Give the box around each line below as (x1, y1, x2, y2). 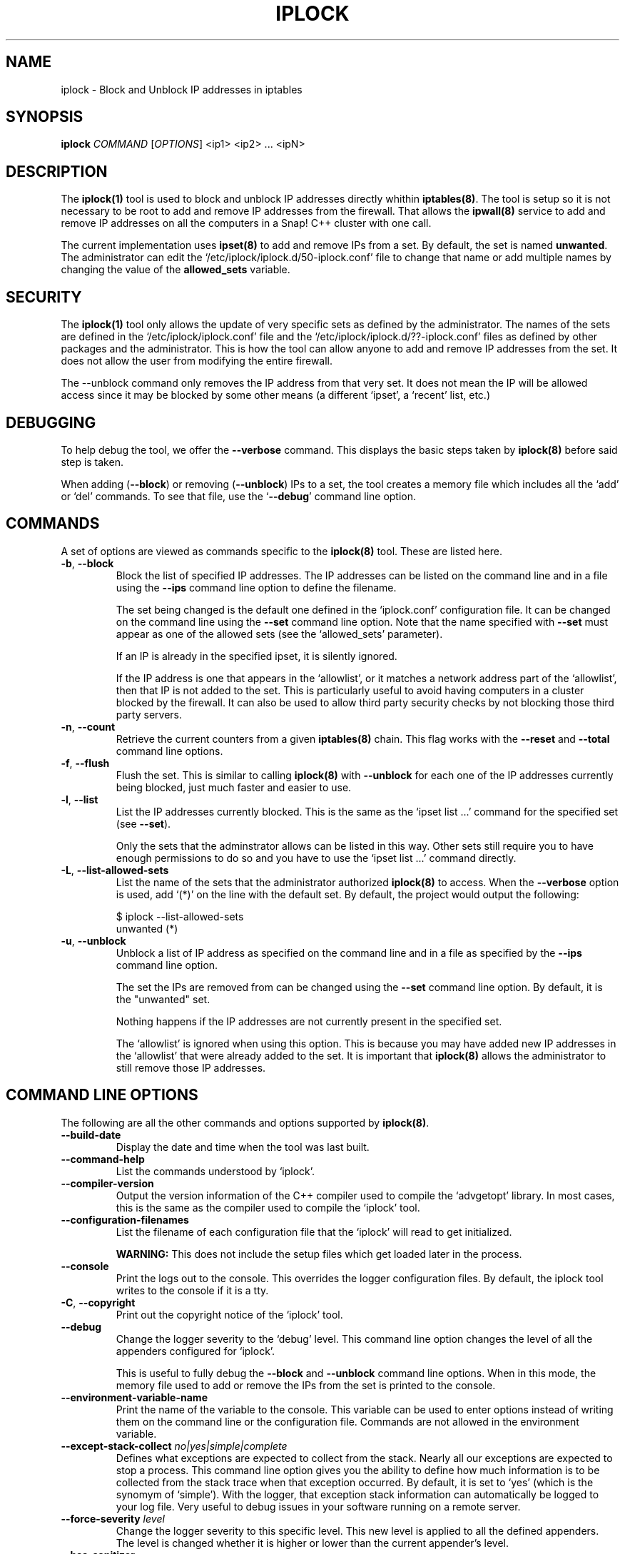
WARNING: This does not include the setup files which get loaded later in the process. (116, 1247, 522, 1260)
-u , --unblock (61, 934, 126, 947)
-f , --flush (61, 756, 110, 769)
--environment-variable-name (61, 1391, 208, 1403)
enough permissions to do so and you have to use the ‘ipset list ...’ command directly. (116, 851, 517, 864)
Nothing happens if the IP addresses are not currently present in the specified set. (116, 1015, 502, 1027)
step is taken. (61, 455, 123, 468)
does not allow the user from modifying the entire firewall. (61, 355, 333, 367)
